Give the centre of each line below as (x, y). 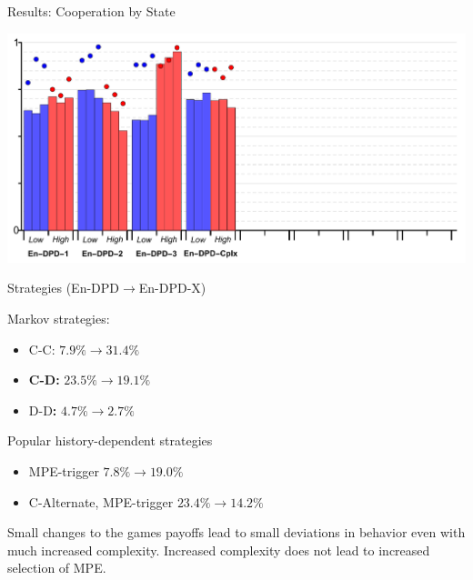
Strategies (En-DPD (64, 288)
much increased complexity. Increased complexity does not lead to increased (219, 550)
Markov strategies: (59, 319)
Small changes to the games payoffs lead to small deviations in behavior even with (236, 532)
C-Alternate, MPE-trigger (101, 501)
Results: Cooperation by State (91, 11)
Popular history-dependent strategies (110, 440)
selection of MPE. (57, 568)
